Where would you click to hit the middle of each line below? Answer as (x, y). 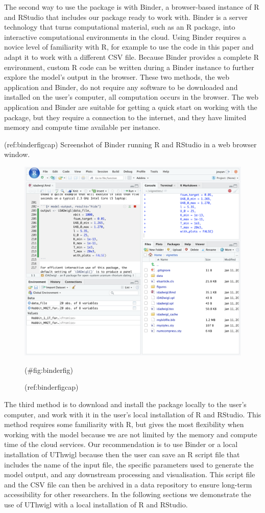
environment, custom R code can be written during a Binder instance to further (129, 67)
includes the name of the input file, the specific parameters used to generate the (129, 464)
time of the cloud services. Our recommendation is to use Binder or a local (121, 444)
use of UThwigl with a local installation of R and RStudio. (96, 504)
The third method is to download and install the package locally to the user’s (125, 404)
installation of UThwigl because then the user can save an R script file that (122, 454)
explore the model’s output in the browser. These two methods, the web (117, 77)
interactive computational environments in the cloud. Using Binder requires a (125, 37)
